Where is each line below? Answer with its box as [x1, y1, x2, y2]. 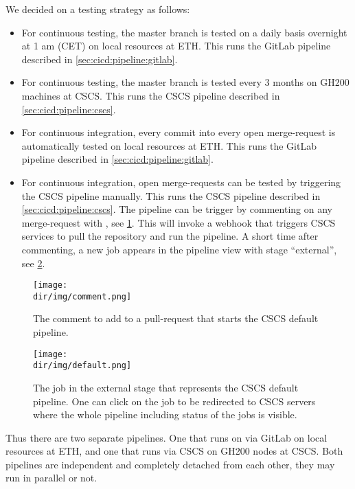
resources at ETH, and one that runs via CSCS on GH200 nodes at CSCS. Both [5, 444, 343, 458]
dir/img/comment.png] [33, 291, 132, 302]
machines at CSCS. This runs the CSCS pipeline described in [21, 88, 280, 102]
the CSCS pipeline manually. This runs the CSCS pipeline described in [21, 188, 321, 203]
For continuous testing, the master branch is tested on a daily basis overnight [21, 25, 347, 39]
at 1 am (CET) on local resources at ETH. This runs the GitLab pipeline [21, 38, 331, 53]
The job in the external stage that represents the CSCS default [33, 380, 299, 394]
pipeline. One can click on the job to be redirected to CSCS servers [33, 394, 316, 408]
